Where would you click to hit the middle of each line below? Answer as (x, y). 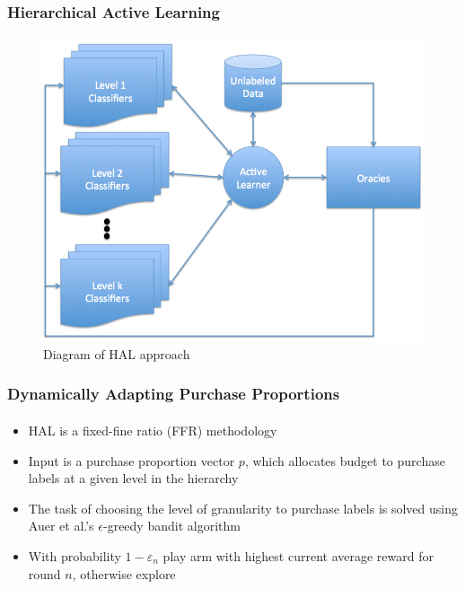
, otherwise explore (124, 573)
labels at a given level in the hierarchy (133, 478)
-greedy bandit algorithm (171, 526)
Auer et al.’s (61, 526)
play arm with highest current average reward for (298, 555)
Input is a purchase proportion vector (132, 460)
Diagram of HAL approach (117, 353)
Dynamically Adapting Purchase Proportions (174, 394)
